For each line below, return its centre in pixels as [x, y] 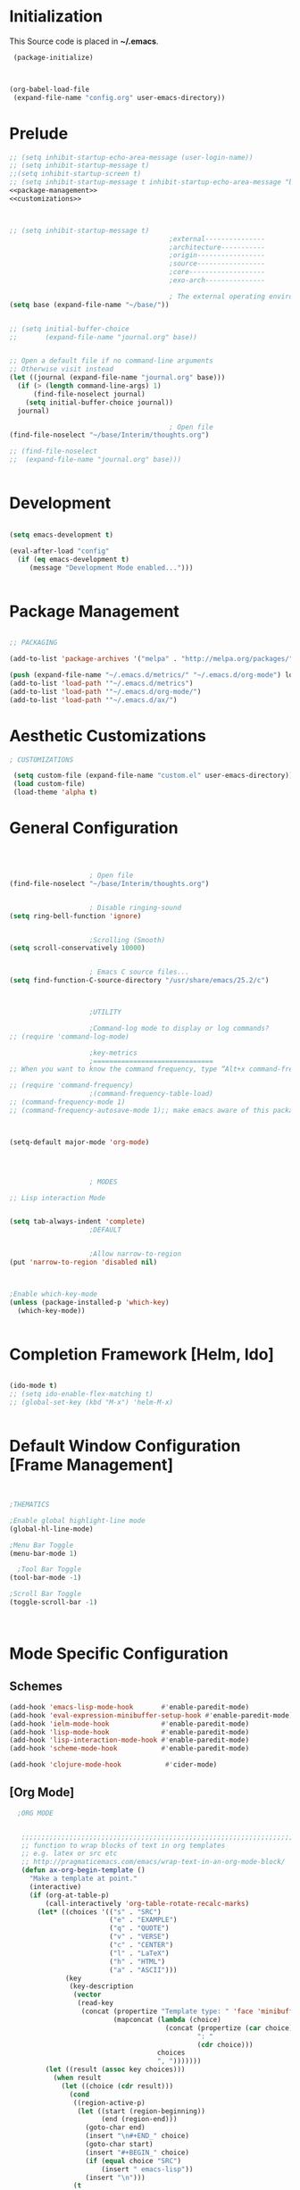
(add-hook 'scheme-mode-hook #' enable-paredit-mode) [129, 1749]
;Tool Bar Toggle [50, 1569]
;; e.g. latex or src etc [69, 1854]
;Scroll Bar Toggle [46, 1594]
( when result [77, 2078]
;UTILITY [105, 1012]
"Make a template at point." [83, 1879]
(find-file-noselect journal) [89, 394]
